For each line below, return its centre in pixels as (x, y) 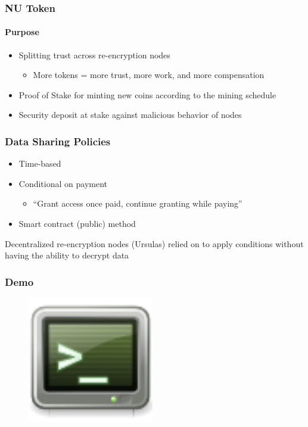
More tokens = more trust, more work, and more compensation (149, 75)
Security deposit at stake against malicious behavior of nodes (130, 115)
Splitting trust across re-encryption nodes (94, 54)
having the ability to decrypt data (67, 255)
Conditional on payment (63, 183)
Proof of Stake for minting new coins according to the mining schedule (147, 94)
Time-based (40, 163)
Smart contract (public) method (77, 224)
